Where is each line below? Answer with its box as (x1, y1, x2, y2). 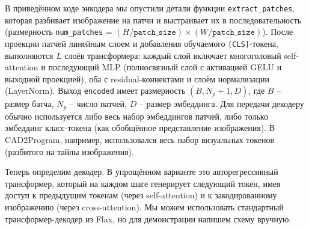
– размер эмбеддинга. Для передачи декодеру (139, 97, 304, 110)
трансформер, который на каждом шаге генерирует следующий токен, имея (5, 177, 281, 189)
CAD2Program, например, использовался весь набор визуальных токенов (5, 133, 275, 145)
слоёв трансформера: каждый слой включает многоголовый (64, 49, 281, 61)
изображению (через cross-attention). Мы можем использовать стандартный (5, 200, 284, 213)
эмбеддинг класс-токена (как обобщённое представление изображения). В (5, 121, 275, 134)
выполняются (5, 49, 54, 61)
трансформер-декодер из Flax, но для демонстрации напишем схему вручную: (5, 212, 292, 225)
